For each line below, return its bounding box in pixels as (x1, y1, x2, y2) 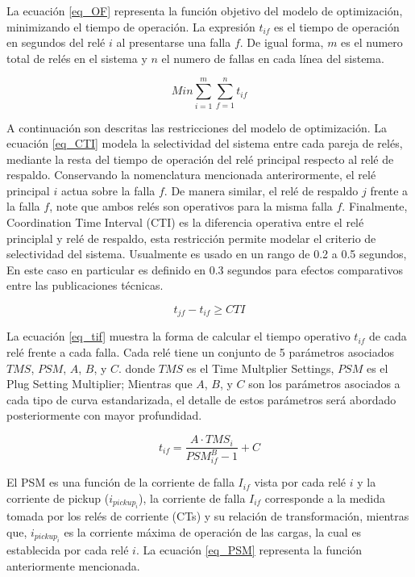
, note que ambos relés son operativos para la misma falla (49, 198, 333, 215)
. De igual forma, (239, 34, 324, 51)
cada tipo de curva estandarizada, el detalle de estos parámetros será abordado (6, 391, 396, 408)
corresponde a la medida (264, 489, 385, 506)
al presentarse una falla (116, 34, 231, 51)
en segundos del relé (6, 34, 106, 51)
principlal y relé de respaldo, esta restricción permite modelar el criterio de (6, 229, 376, 246)
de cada (369, 328, 407, 345)
